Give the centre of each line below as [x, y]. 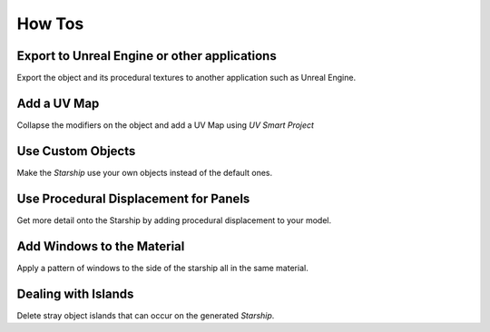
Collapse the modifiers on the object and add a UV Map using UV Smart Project [166, 125]
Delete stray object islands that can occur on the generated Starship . [146, 315]
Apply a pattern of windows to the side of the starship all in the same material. [162, 268]
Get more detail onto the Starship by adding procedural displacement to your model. [174, 220]
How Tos [50, 24]
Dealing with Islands [75, 293]
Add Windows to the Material [101, 246]
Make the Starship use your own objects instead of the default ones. [144, 172]
